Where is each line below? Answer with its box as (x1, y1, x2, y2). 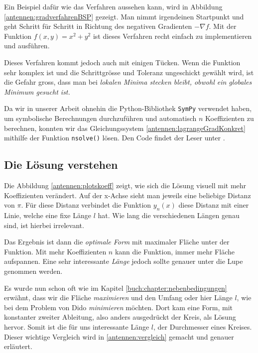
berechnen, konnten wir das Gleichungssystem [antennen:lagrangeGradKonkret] (4, 122, 246, 133)
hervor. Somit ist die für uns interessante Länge (4, 321, 149, 332)
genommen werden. (4, 266, 63, 276)
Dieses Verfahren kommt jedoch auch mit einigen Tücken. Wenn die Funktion (4, 57, 241, 67)
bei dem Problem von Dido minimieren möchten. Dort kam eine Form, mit (4, 302, 233, 312)
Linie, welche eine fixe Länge (4, 210, 91, 221)
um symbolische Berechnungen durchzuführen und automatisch (4, 113, 197, 123)
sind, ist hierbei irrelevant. (4, 220, 84, 230)
